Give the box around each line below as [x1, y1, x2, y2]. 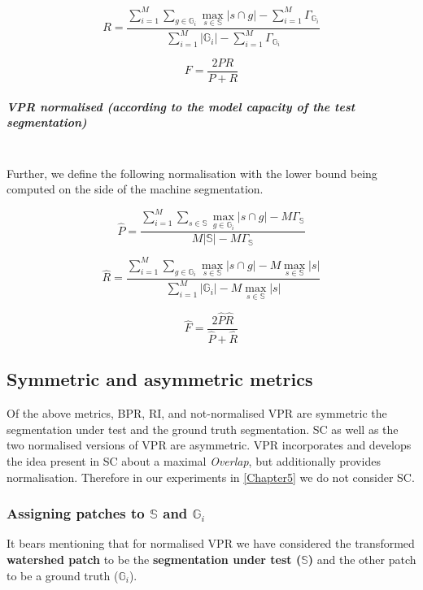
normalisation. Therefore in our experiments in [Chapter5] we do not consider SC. [7, 468, 415, 485]
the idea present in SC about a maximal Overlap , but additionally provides [7, 452, 381, 469]
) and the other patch [307, 550, 416, 567]
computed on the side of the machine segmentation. [7, 180, 264, 197]
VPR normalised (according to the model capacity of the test [7, 98, 355, 115]
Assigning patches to [7, 503, 145, 523]
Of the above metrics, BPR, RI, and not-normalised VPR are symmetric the [7, 405, 387, 422]
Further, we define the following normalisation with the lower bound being [7, 164, 377, 181]
